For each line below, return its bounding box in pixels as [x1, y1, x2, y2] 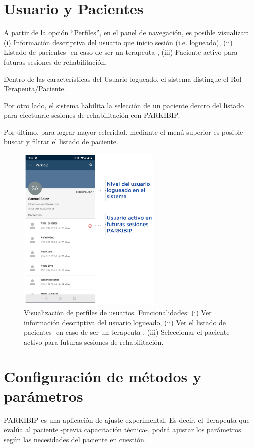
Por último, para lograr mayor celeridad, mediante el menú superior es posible [4, 126, 243, 137]
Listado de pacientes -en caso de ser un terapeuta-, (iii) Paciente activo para [4, 47, 238, 57]
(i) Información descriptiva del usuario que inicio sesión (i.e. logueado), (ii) [4, 37, 233, 47]
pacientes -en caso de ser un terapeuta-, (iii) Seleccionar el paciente [24, 327, 230, 337]
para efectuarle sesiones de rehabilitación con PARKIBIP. [4, 110, 180, 120]
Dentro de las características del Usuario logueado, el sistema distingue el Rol [4, 73, 242, 84]
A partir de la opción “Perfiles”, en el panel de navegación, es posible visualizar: [4, 27, 249, 38]
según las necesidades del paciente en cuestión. [4, 434, 146, 444]
